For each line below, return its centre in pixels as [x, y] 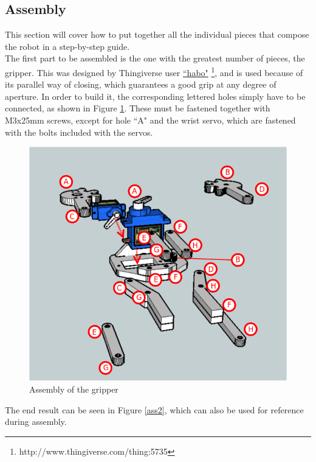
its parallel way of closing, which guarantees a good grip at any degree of [141, 84]
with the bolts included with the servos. [79, 132]
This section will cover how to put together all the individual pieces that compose [157, 34]
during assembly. [36, 422]
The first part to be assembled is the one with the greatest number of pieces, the [155, 58]
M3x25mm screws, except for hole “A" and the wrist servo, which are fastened [150, 120]
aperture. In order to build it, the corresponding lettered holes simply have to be [155, 96]
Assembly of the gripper [74, 389]
